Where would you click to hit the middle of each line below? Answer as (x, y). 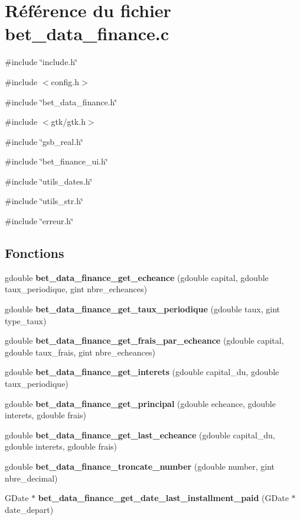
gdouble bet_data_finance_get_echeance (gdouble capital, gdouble (137, 277)
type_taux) (26, 320)
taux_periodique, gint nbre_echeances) (76, 289)
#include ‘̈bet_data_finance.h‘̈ (61, 101)
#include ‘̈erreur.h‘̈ (39, 221)
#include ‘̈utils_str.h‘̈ (44, 201)
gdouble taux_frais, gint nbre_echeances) (80, 352)
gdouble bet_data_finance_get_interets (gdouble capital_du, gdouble (142, 372)
